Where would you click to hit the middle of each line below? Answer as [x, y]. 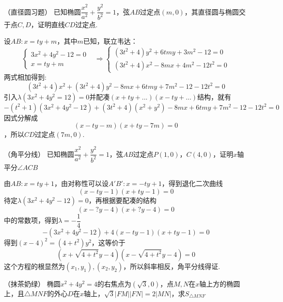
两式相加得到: [25, 77]
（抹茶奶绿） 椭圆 [32, 283]
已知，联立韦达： [110, 41]
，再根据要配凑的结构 [122, 200]
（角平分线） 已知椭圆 [39, 154]
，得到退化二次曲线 [192, 183]
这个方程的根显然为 [34, 266]
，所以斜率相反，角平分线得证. [172, 266]
